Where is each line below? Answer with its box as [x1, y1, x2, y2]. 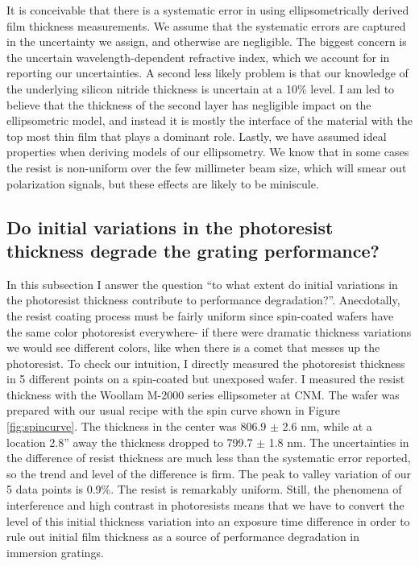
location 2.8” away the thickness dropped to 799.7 [6, 433, 253, 450]
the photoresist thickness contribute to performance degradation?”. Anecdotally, [6, 291, 400, 308]
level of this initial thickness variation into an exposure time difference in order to [6, 512, 410, 529]
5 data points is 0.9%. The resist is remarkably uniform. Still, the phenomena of [6, 481, 402, 498]
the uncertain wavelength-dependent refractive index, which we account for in [6, 48, 390, 65]
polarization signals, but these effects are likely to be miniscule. [6, 175, 319, 192]
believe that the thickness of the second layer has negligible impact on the [6, 96, 371, 113]
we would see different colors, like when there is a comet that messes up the [6, 339, 380, 356]
